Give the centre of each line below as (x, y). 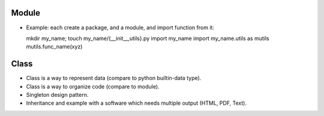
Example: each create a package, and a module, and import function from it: (120, 28)
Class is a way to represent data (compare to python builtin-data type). (114, 78)
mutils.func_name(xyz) (54, 47)
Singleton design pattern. (57, 94)
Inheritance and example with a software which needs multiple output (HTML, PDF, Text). (136, 103)
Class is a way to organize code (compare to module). (93, 86)
